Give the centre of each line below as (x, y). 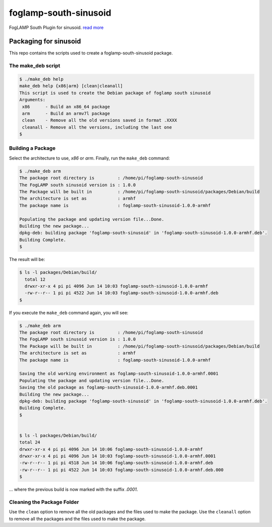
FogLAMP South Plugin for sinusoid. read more (56, 27)
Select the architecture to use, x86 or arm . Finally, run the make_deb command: (89, 158)
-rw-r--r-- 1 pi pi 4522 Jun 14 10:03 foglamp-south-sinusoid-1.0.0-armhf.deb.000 (122, 470)
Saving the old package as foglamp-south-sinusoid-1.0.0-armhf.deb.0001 (109, 387)
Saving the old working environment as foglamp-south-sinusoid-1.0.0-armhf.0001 (119, 374)
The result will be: (27, 260)
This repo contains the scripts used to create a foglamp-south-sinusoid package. (91, 53)
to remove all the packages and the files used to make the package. (77, 519)
